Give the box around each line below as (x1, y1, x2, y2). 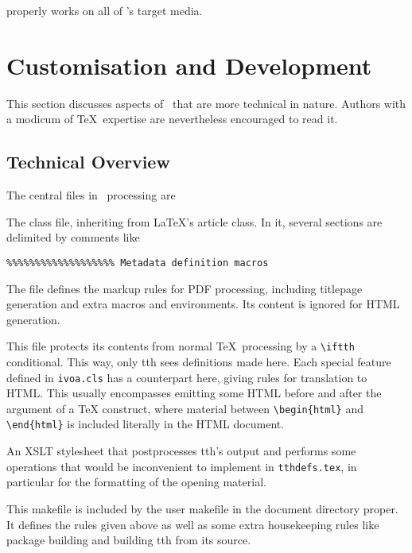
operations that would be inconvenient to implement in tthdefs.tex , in (6, 458, 357, 474)
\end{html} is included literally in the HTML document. (6, 416, 285, 432)
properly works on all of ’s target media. (6, 2, 203, 18)
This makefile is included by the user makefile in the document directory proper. (6, 500, 398, 516)
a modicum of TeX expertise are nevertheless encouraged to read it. (6, 110, 338, 127)
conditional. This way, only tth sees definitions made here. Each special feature (6, 353, 391, 369)
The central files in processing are (6, 187, 176, 203)
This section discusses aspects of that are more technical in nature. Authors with (6, 95, 406, 111)
